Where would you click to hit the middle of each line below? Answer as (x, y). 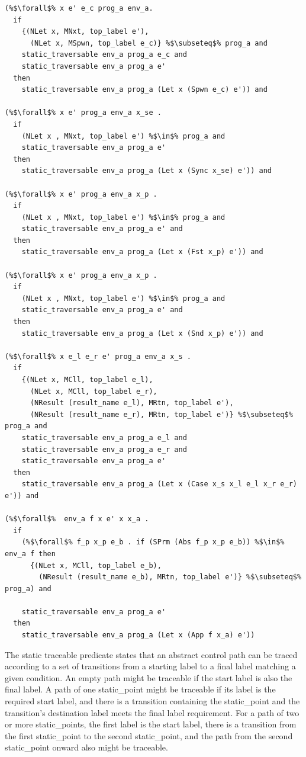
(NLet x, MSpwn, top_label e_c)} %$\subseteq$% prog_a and (149, 43)
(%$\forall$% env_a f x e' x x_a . (77, 519)
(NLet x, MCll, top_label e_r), (94, 391)
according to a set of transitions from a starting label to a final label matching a (150, 666)
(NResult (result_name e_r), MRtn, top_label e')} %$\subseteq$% (161, 414)
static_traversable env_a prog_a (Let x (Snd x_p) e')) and (142, 333)
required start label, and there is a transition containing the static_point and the (152, 701)
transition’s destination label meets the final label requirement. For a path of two (152, 712)
